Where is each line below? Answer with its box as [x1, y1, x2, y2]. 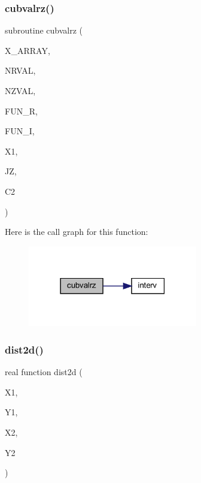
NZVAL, [5, 84, 36, 96]
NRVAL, [5, 64, 36, 77]
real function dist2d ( [5, 366, 83, 378]
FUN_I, [5, 125, 35, 137]
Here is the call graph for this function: [5, 225, 148, 238]
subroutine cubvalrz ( [5, 24, 83, 37]
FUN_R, [5, 104, 38, 117]
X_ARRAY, [5, 44, 50, 56]
